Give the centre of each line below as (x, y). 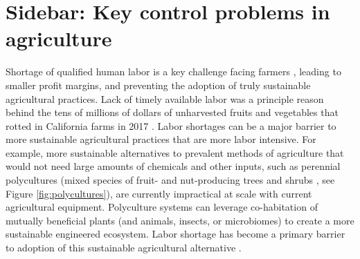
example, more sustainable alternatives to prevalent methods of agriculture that (175, 152)
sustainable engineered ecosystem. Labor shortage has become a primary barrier (175, 234)
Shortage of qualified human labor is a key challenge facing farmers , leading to (173, 71)
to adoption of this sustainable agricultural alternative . (124, 248)
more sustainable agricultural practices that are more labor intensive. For (161, 139)
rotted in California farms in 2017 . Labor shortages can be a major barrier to (171, 125)
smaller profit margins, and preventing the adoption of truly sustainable (158, 85)
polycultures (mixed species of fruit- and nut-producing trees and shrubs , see (170, 180)
